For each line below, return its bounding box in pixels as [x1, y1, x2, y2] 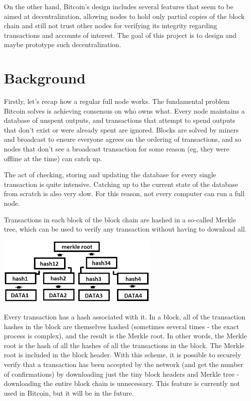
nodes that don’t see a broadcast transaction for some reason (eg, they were [4, 144, 230, 154]
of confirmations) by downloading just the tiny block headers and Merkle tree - [4, 368, 239, 379]
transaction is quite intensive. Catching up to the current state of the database [4, 179, 238, 189]
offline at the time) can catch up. [4, 153, 102, 163]
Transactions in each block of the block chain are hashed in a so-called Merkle [4, 214, 236, 224]
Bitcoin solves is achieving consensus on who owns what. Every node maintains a [4, 105, 245, 116]
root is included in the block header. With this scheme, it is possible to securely [4, 350, 241, 360]
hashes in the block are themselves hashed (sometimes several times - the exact [4, 321, 239, 331]
